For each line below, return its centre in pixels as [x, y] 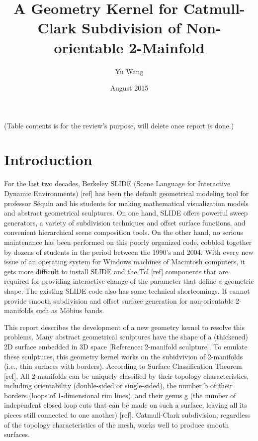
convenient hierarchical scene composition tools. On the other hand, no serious [124, 232]
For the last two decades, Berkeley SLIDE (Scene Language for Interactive [117, 183]
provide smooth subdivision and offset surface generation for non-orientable [119, 300]
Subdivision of [131, 28]
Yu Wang [129, 71]
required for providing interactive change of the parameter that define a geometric [129, 281]
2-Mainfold [167, 47]
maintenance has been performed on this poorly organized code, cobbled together [128, 242]
